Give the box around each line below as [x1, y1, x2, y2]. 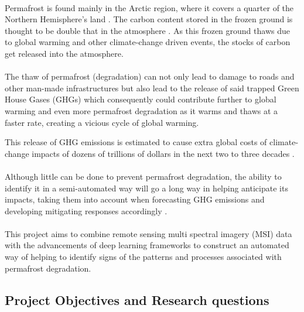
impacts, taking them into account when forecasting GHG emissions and [5, 193, 265, 205]
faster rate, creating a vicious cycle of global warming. [5, 116, 199, 128]
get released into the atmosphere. [5, 47, 124, 59]
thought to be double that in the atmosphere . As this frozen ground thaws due [5, 24, 290, 36]
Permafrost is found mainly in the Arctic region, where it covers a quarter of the [5, 1, 294, 13]
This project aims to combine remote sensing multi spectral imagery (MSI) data [5, 227, 292, 239]
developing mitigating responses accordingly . [5, 204, 168, 217]
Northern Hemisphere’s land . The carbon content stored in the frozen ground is [5, 13, 293, 25]
